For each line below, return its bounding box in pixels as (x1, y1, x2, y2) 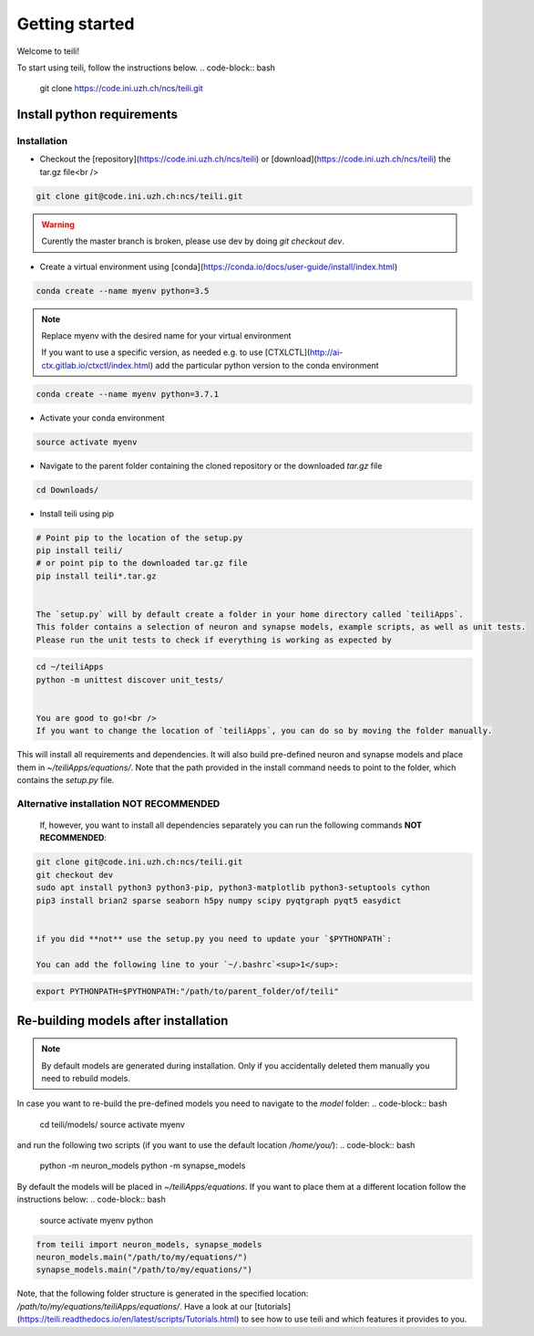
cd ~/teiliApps (36, 662, 104, 673)
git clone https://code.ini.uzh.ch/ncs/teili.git (39, 83, 204, 94)
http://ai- (310, 347, 344, 358)
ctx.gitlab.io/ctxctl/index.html (41, 360, 150, 371)
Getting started (16, 14, 135, 34)
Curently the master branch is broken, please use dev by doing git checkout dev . (41, 235, 345, 246)
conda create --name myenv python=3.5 (36, 286, 210, 296)
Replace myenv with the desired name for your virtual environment (41, 329, 292, 341)
